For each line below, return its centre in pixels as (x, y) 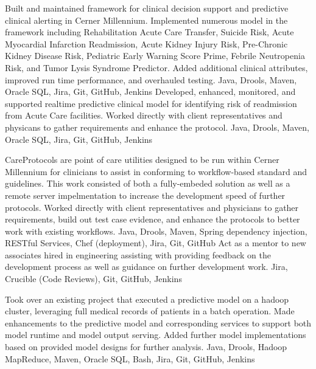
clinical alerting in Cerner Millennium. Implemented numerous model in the (146, 20)
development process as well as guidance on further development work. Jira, (146, 267)
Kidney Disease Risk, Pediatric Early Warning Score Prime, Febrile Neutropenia (155, 56)
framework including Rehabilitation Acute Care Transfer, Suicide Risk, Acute (149, 32)
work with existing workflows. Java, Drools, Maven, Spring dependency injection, (156, 231)
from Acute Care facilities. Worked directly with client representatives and (144, 115)
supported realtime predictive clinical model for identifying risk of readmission (151, 103)
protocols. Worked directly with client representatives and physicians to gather (152, 207)
